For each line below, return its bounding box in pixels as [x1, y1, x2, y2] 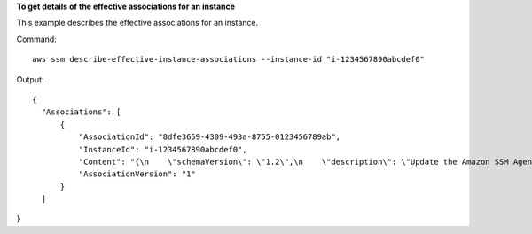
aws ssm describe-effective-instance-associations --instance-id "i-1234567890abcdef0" [32, 54, 426, 65]
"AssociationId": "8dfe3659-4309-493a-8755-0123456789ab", [78, 132, 341, 142]
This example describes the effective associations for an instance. [16, 18, 259, 28]
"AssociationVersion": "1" [78, 169, 197, 179]
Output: [16, 74, 44, 84]
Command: [16, 34, 57, 44]
